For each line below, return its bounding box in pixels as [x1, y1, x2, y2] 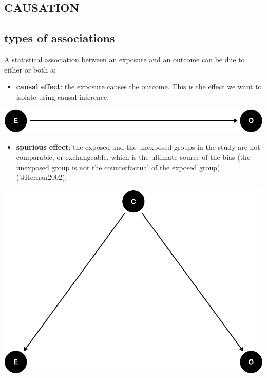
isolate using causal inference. [16, 91, 109, 102]
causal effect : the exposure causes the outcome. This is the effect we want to [16, 81, 262, 92]
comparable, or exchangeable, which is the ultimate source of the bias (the [16, 151, 251, 162]
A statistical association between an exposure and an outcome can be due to [4, 53, 245, 64]
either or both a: [4, 64, 56, 75]
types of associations [4, 30, 115, 46]
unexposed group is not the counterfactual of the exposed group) [16, 161, 220, 172]
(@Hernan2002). [16, 172, 67, 183]
